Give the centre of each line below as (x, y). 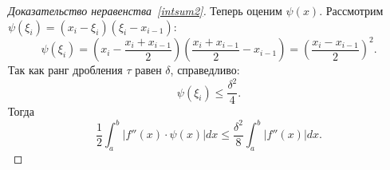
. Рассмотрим (351, 10)
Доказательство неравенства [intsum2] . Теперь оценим (145, 10)
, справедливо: (205, 70)
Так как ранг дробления (65, 70)
